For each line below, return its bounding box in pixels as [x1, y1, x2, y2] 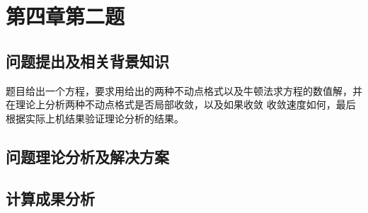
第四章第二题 [6, 1, 125, 30]
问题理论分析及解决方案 [6, 145, 169, 167]
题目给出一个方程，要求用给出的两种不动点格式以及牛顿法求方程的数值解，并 [6, 83, 362, 98]
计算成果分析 [6, 187, 95, 209]
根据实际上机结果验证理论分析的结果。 [6, 110, 184, 125]
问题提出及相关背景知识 [6, 50, 169, 71]
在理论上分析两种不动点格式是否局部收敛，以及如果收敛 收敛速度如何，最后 [6, 97, 356, 112]
